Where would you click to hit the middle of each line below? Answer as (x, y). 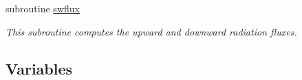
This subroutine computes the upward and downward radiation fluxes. (151, 31)
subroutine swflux (43, 8)
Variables (39, 68)
